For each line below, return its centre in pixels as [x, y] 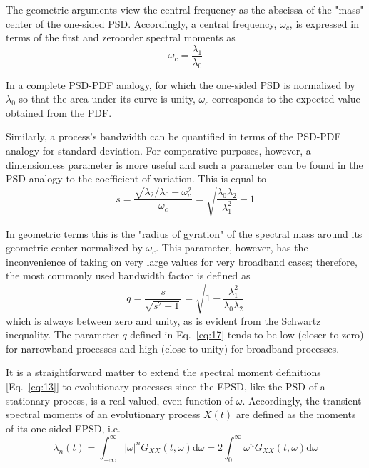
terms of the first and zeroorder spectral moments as [121, 37]
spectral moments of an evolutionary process [103, 414]
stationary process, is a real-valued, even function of [120, 400]
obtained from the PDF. [59, 112]
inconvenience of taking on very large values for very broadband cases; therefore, [182, 261]
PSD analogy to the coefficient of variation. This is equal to [136, 178]
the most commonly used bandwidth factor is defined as [128, 275]
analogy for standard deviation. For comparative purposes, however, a [158, 151]
